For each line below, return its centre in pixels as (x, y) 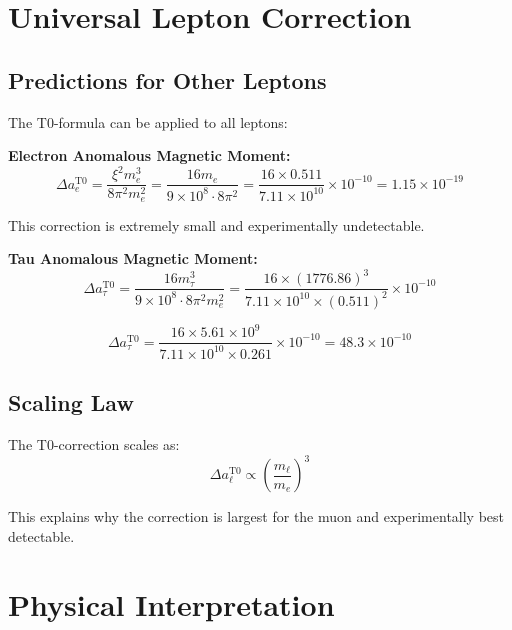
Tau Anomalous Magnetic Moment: (133, 258)
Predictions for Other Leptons (167, 79)
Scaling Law (71, 402)
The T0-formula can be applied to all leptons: (148, 121)
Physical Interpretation (171, 604)
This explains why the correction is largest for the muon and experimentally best (256, 516)
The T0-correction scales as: (94, 443)
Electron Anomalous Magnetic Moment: (149, 155)
